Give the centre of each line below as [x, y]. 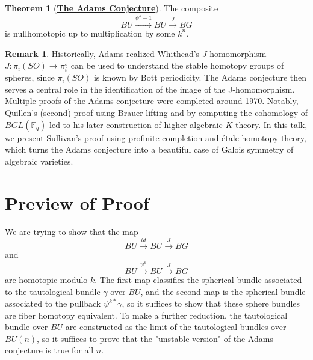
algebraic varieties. [39, 161]
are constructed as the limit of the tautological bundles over [176, 327]
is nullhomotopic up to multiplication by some [90, 33]
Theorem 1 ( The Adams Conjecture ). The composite [112, 8]
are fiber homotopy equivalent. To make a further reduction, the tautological [146, 315]
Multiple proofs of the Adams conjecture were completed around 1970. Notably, [152, 101]
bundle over [26, 327]
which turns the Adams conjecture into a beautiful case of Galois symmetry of [149, 149]
